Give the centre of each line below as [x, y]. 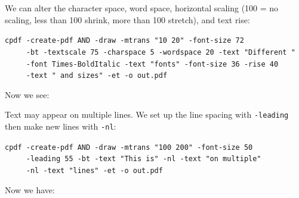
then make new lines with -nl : [61, 126]
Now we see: [27, 94]
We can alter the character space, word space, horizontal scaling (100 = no [142, 8]
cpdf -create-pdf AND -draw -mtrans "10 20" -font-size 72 [124, 41]
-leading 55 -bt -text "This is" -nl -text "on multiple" [144, 159]
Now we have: [30, 189]
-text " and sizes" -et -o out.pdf [97, 76]
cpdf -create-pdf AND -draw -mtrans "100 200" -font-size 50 [129, 147]
